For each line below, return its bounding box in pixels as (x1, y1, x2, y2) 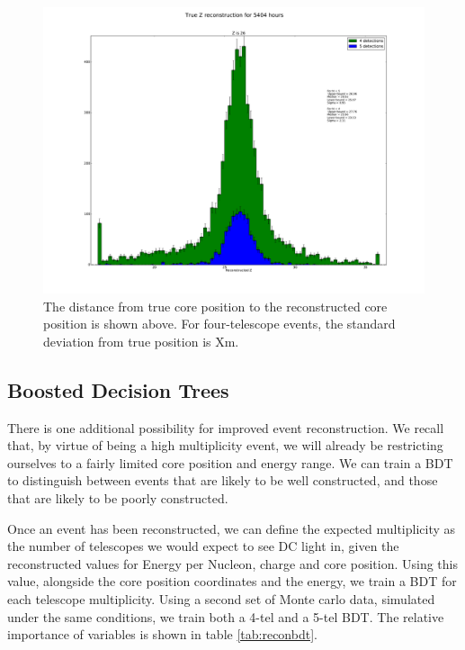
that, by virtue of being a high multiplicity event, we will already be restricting (7, 436, 443, 455)
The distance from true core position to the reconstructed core (43, 296, 388, 315)
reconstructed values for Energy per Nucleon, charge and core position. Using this (7, 554, 458, 573)
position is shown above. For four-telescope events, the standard (43, 314, 396, 333)
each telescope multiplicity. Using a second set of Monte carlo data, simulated (7, 589, 435, 608)
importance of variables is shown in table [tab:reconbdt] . (7, 625, 317, 644)
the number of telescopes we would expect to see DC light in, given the (7, 537, 399, 555)
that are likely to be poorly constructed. (7, 488, 228, 507)
